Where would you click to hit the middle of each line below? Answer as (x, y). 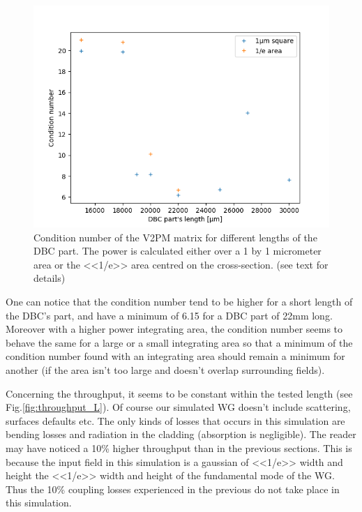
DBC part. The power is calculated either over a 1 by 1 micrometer (178, 251)
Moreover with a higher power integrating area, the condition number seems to (174, 329)
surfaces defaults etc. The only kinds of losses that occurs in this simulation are (175, 420)
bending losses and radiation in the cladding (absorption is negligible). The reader (181, 434)
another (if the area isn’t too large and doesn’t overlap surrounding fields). (165, 369)
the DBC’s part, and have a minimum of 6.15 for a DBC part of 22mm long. (169, 315)
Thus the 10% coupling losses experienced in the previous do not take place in (173, 489)
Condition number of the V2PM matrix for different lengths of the (175, 237)
